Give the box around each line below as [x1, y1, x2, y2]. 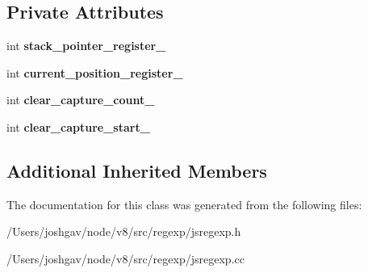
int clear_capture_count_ [6, 91, 155, 108]
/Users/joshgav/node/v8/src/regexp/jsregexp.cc [6, 250, 245, 267]
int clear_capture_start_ [6, 118, 150, 135]
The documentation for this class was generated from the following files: [6, 195, 362, 212]
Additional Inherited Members [6, 157, 267, 183]
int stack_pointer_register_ [6, 37, 166, 54]
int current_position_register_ [6, 64, 183, 81]
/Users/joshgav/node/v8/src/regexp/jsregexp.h [6, 223, 241, 240]
